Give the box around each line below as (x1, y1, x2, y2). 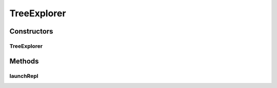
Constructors (9, 27, 53, 36)
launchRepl (9, 72, 38, 79)
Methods (9, 56, 39, 66)
